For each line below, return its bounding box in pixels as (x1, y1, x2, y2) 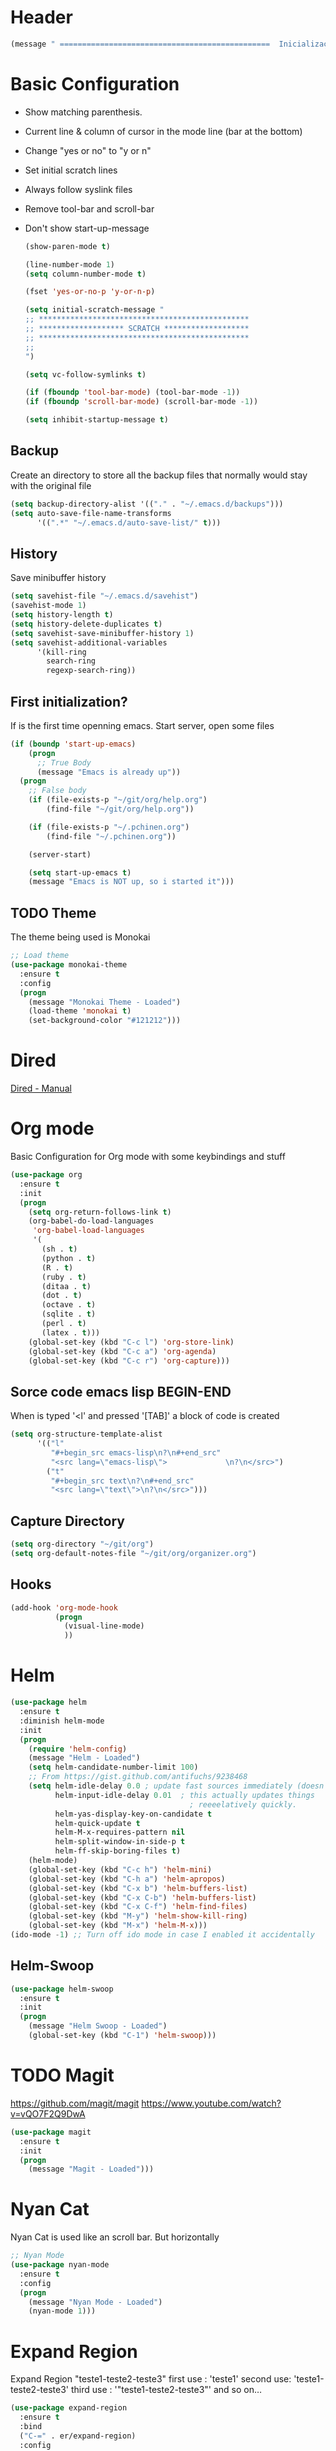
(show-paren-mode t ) (24, 241, 111, 251)
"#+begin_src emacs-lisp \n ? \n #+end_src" (50, 1447, 222, 1458)
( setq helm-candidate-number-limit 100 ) (28, 1762, 199, 1773)
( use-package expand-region (10, 2403, 128, 2413)
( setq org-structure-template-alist (10, 1429, 163, 1440)
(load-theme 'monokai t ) (28, 1006, 132, 1016)
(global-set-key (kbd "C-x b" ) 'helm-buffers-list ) (28, 1883, 248, 1893)
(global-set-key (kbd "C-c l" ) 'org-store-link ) (28, 1337, 235, 1347)
